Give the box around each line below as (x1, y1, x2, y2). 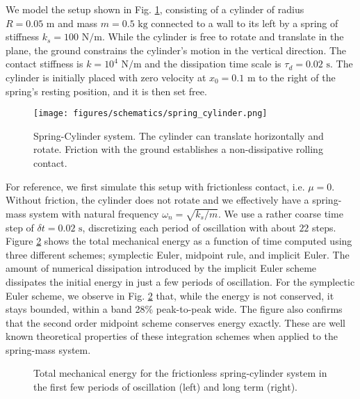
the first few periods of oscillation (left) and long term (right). (33, 380, 297, 394)
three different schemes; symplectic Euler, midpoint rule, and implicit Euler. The (6, 247, 350, 261)
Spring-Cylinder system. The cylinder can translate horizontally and (33, 128, 324, 142)
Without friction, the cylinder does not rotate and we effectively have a (6, 193, 309, 207)
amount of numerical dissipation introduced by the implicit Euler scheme (6, 261, 317, 275)
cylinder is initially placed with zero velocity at (6, 70, 206, 84)
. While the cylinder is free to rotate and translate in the (101, 29, 344, 44)
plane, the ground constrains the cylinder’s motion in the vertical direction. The (6, 42, 347, 57)
